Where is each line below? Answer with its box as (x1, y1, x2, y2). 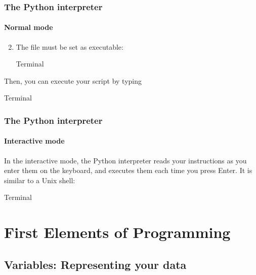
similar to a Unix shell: (4, 175, 75, 185)
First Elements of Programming (4, 222, 231, 243)
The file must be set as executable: (16, 41, 123, 52)
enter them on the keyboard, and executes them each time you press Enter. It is (4, 165, 252, 176)
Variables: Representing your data (4, 256, 187, 272)
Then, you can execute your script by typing (4, 75, 142, 86)
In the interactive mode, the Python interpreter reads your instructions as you (4, 155, 247, 165)
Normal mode (4, 22, 53, 32)
